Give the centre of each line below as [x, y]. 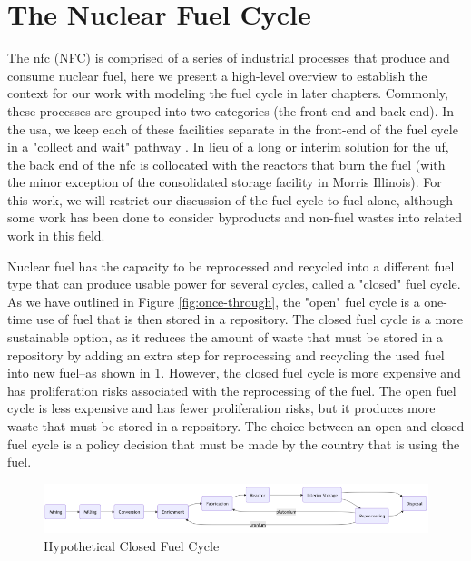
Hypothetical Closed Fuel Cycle [132, 545]
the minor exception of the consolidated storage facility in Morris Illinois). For [225, 182]
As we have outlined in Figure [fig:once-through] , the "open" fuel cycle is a [214, 301]
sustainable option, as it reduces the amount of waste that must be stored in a [226, 337]
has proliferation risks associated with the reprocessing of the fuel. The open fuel [232, 390]
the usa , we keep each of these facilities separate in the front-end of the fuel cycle [233, 128]
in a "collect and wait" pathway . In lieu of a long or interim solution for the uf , [228, 147]
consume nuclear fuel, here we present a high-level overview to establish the [217, 75]
